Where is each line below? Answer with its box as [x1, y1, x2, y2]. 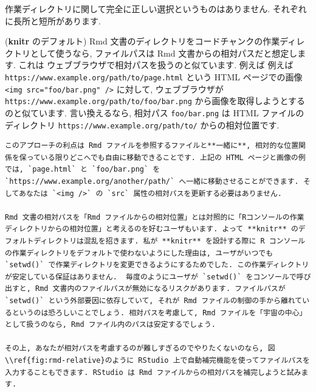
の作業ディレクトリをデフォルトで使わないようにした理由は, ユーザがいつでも [5, 248, 273, 257]
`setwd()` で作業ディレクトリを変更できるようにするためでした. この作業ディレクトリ [5, 261, 309, 270]
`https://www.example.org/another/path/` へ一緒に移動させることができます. [5, 177, 299, 186]
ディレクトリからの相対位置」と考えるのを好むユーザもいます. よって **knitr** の [5, 225, 298, 234]
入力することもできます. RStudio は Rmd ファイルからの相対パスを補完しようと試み [5, 368, 301, 377]
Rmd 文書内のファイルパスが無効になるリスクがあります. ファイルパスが [35, 284, 286, 293]
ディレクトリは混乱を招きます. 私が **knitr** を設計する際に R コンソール [33, 237, 306, 245]
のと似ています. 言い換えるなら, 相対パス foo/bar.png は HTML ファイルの [5, 106, 304, 119]
